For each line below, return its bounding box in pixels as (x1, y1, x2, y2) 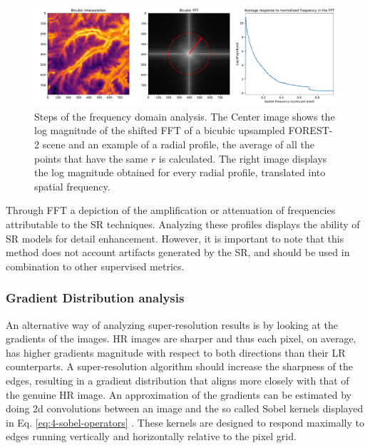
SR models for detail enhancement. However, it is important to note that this (6, 230, 344, 245)
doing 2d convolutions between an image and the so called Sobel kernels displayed (6, 401, 364, 416)
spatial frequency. (34, 178, 111, 193)
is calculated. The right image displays (158, 151, 327, 166)
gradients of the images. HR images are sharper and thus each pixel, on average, (6, 331, 356, 346)
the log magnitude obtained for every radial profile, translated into (34, 165, 326, 180)
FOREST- (288, 123, 333, 138)
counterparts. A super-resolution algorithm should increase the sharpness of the (6, 359, 354, 374)
